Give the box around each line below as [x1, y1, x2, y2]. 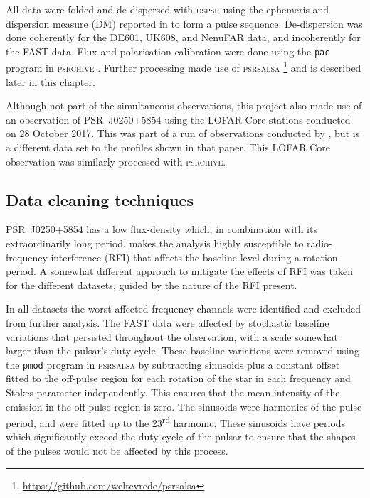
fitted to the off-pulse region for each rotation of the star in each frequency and [6, 371, 351, 386]
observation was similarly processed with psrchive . [6, 153, 226, 168]
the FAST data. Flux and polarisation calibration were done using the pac [6, 43, 330, 58]
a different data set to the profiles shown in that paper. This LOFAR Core [6, 140, 331, 155]
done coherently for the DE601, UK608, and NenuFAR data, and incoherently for [6, 30, 361, 45]
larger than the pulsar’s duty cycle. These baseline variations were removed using [6, 343, 359, 358]
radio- [306, 236, 332, 251]
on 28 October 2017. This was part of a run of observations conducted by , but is [6, 126, 360, 141]
